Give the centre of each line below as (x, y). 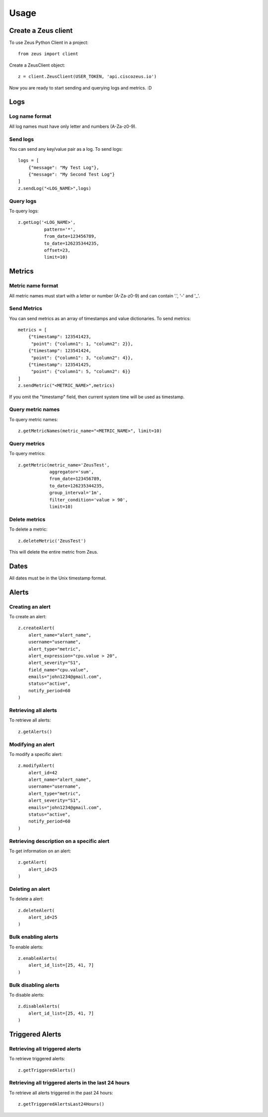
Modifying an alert (32, 745)
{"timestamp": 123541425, (60, 365)
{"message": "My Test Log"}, (64, 167)
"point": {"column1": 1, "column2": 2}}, (82, 344)
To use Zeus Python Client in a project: (49, 43)
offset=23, (57, 250)
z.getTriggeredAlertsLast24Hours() (61, 1104)
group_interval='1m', (75, 493)
